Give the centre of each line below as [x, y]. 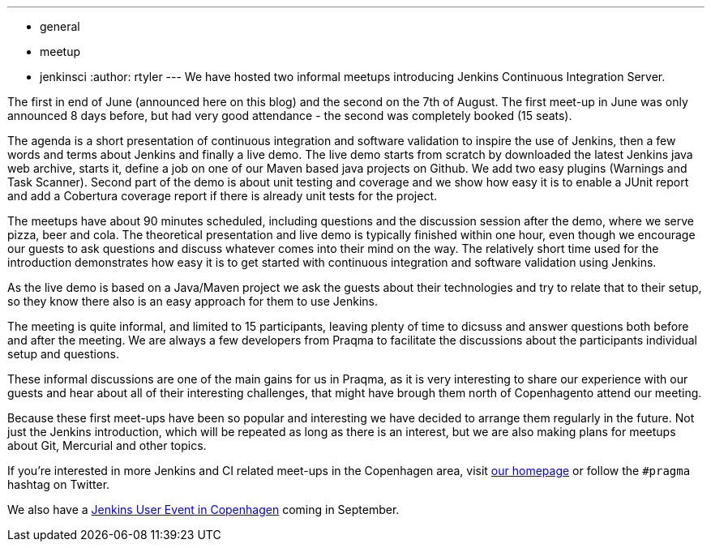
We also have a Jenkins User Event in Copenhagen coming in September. [203, 509]
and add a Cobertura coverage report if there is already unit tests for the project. [223, 196]
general [60, 26]
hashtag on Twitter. [59, 484]
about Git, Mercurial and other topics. [107, 445]
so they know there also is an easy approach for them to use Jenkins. [193, 301]
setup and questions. [64, 354]
